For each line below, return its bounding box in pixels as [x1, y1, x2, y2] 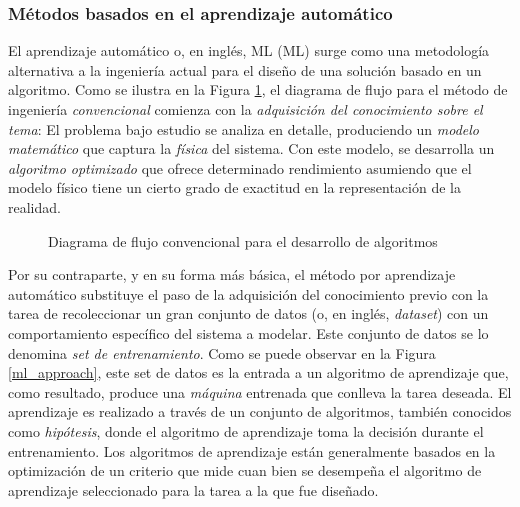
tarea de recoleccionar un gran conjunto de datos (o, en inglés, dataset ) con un [8, 303, 489, 324]
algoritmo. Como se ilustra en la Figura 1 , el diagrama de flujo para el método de [8, 79, 508, 100]
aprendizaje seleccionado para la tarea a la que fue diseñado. [8, 479, 379, 500]
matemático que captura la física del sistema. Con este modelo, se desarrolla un [8, 138, 495, 159]
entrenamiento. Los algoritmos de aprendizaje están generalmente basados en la [8, 440, 496, 461]
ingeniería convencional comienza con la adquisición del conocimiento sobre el [8, 99, 483, 119]
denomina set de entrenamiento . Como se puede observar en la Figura [8, 342, 436, 363]
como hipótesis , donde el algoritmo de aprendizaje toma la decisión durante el [8, 420, 484, 441]
